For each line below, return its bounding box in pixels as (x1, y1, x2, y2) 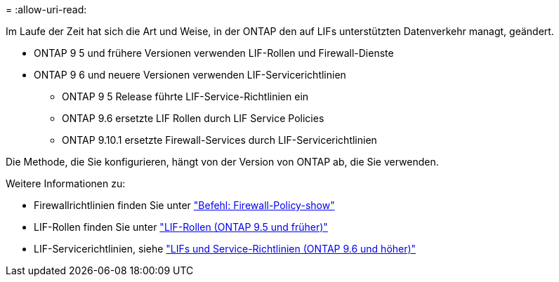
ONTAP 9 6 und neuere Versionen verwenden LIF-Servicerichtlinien (34, 69, 346, 81)
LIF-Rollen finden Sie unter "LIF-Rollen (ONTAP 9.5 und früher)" (34, 221, 328, 233)
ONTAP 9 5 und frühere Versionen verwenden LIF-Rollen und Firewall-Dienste (34, 47, 394, 59)
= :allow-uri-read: (6, 4, 87, 15)
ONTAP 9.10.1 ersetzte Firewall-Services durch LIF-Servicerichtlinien (62, 134, 377, 146)
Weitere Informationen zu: (6, 177, 126, 189)
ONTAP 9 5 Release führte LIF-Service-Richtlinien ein (62, 90, 309, 102)
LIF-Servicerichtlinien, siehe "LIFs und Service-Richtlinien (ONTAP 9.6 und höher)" (34, 243, 416, 255)
